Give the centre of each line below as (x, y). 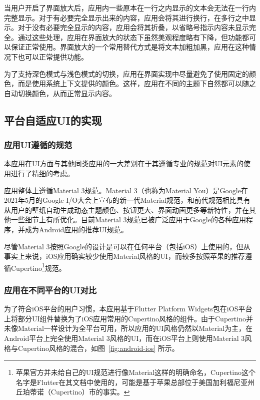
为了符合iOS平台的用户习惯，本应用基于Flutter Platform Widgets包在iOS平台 (128, 309)
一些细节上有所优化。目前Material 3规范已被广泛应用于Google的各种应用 (128, 220)
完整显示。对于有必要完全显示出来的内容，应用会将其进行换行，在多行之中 (126, 17)
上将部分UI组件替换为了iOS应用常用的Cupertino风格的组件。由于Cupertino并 (128, 318)
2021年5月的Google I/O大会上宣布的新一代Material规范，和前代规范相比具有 (127, 200)
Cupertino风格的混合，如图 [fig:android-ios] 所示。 (98, 348)
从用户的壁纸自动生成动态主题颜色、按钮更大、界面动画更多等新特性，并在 (126, 210)
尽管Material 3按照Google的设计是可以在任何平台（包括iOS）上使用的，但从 (127, 246)
